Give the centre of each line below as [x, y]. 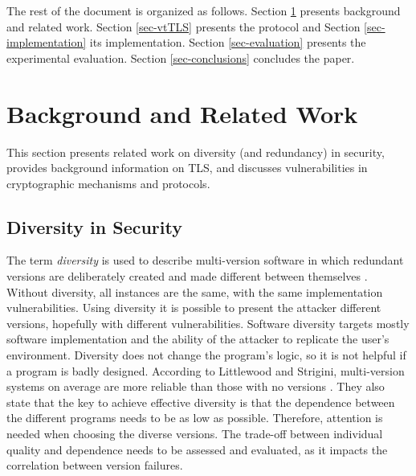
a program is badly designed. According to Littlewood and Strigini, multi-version [206, 370]
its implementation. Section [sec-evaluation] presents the [228, 42]
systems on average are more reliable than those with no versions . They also [196, 386]
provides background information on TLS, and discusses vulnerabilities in [187, 168]
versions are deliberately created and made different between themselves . [187, 276]
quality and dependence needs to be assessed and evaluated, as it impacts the [197, 449]
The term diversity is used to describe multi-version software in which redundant [205, 260]
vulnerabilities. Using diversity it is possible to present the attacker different [194, 308]
